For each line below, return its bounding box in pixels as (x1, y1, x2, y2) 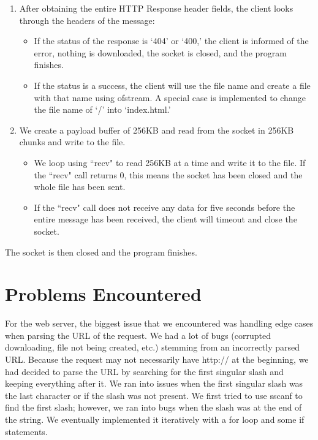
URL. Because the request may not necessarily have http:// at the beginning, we (5, 353, 309, 365)
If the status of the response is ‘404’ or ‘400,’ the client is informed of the (34, 34, 309, 47)
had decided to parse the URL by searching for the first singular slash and (5, 365, 284, 377)
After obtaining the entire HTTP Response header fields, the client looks (19, 2, 293, 14)
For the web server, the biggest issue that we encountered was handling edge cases (5, 317, 314, 330)
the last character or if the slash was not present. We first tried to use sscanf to (5, 389, 303, 401)
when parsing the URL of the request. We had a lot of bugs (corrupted (5, 328, 271, 341)
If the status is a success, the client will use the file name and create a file (34, 78, 311, 91)
